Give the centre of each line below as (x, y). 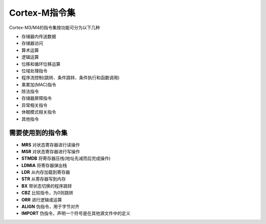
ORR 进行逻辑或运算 (42, 199)
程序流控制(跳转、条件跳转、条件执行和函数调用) (71, 78)
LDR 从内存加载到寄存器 (46, 172)
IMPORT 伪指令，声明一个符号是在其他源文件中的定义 (76, 213)
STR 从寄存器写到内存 (44, 179)
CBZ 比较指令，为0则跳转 (47, 193)
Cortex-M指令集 (42, 13)
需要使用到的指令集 (38, 133)
